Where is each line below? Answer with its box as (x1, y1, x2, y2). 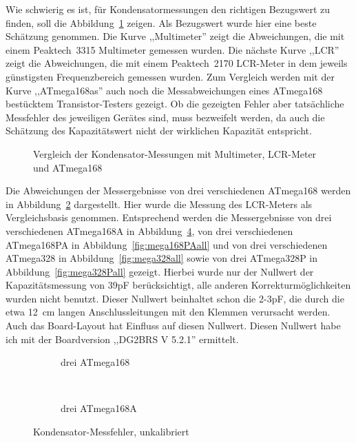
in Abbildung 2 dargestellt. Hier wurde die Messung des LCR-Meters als (6, 196, 313, 211)
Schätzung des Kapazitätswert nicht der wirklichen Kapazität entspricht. (6, 123, 312, 138)
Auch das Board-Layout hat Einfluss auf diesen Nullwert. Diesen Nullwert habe (6, 318, 341, 333)
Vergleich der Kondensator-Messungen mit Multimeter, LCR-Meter (33, 146, 317, 161)
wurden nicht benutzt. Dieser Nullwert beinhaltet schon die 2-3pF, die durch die (6, 291, 344, 305)
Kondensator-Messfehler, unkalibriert (33, 424, 189, 439)
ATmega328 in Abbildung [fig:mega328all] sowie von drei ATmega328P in (6, 251, 318, 265)
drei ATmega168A (61, 401, 137, 415)
